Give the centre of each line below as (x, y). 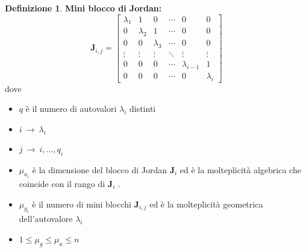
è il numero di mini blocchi (82, 204)
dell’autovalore (46, 219)
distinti (142, 109)
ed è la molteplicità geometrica (206, 204)
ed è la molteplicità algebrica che (240, 169)
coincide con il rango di (62, 183)
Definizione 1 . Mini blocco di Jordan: (83, 8)
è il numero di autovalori (71, 109)
